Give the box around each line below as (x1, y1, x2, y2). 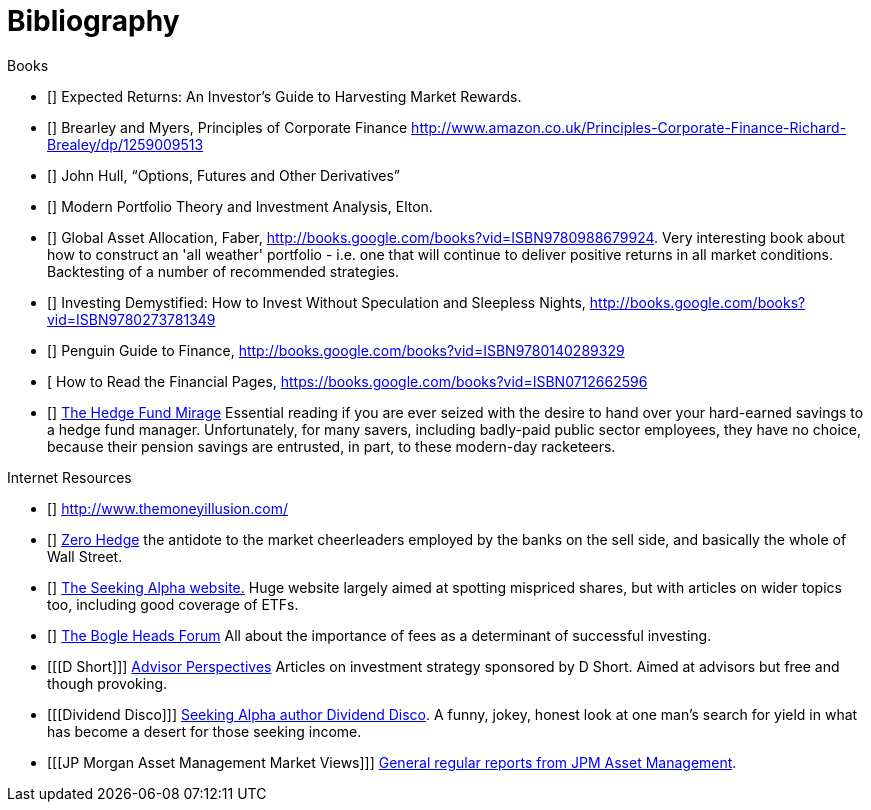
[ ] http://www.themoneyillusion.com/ (47, 499, 288, 517)
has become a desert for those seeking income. (47, 722, 362, 740)
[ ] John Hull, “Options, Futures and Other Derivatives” (47, 166, 400, 184)
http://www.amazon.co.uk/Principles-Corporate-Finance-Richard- (411, 118, 847, 136)
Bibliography (7, 4, 180, 38)
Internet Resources (7, 468, 132, 486)
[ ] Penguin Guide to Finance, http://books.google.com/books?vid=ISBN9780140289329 (47, 341, 625, 359)
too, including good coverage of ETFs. (47, 595, 299, 613)
